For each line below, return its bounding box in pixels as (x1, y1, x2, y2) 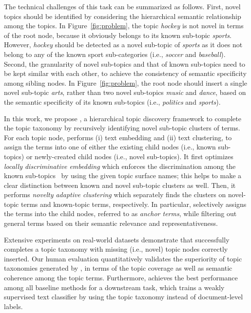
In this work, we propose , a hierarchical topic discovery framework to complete (4, 113, 241, 123)
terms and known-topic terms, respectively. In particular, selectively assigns (20, 199, 247, 209)
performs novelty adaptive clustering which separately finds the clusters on (4, 189, 226, 200)
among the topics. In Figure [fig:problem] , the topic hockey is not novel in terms (4, 20, 244, 31)
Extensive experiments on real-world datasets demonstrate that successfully (4, 234, 230, 244)
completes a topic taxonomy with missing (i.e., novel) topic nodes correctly (4, 244, 228, 254)
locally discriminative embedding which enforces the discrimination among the (4, 161, 236, 171)
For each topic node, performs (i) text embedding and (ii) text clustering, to (4, 132, 232, 142)
